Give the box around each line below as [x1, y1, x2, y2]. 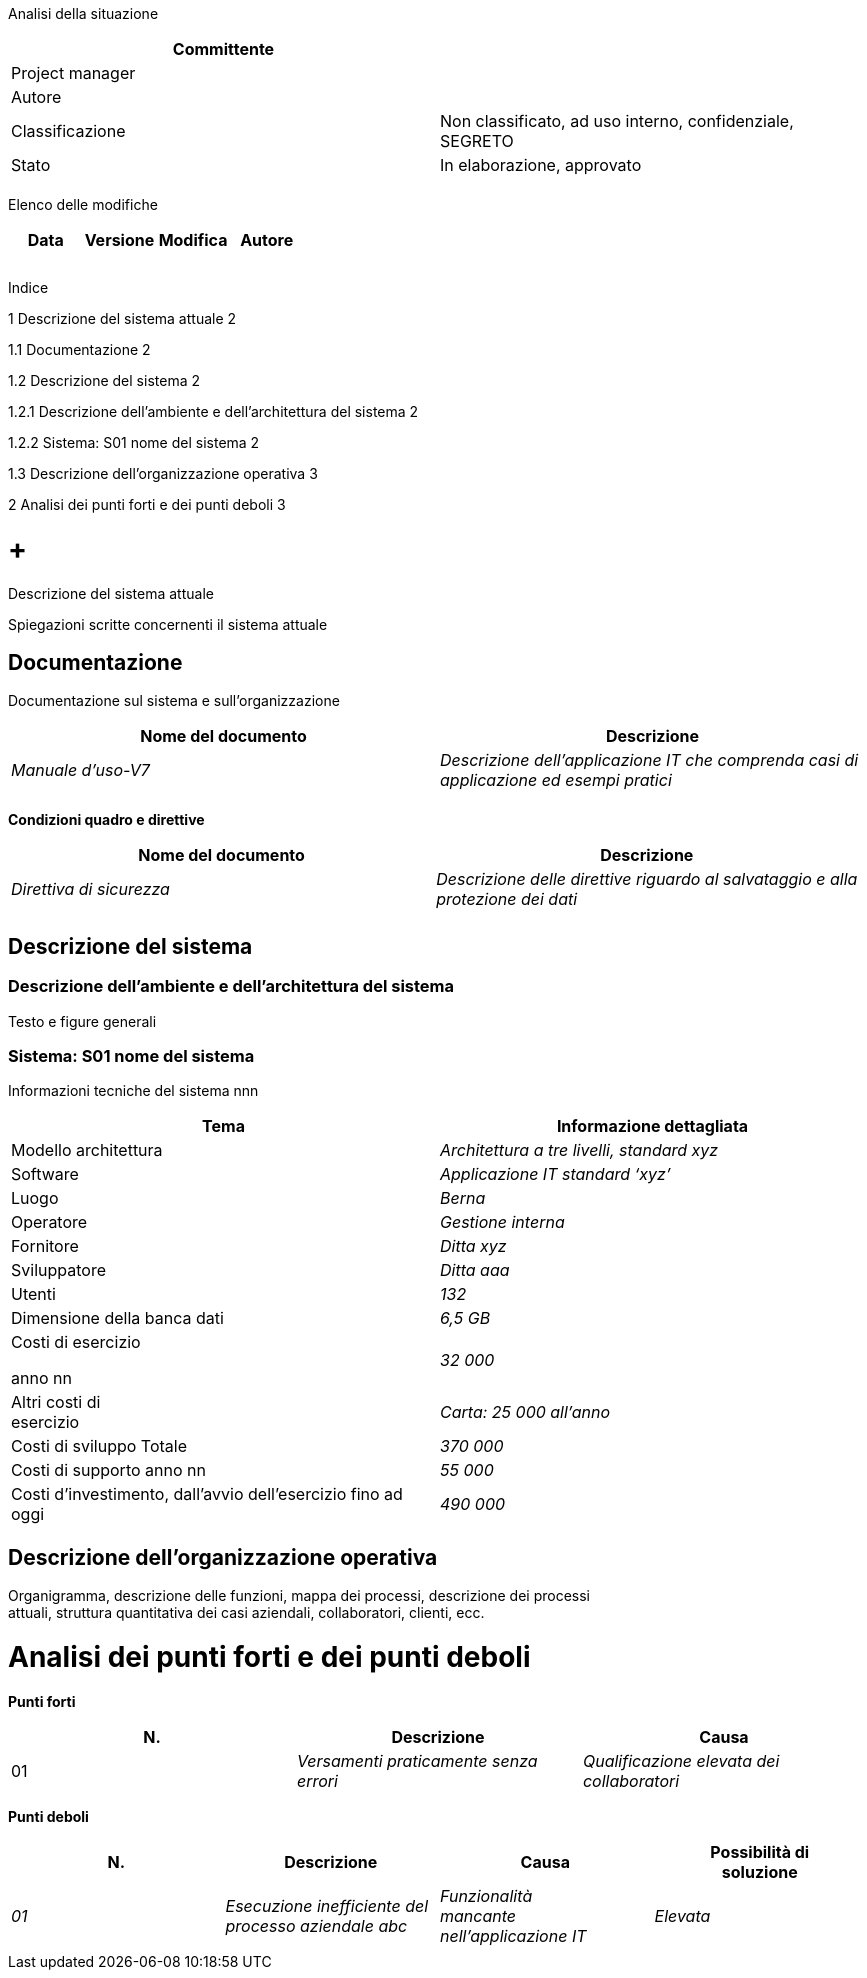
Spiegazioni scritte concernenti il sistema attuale [8, 615, 328, 633]
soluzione [721, 1861, 798, 1882]
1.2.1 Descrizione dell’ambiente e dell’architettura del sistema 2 [8, 403, 419, 420]
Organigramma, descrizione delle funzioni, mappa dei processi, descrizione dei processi [8, 1587, 591, 1605]
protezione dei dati [436, 889, 578, 910]
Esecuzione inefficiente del [225, 1895, 429, 1916]
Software [11, 1164, 79, 1185]
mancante [440, 1905, 517, 1926]
